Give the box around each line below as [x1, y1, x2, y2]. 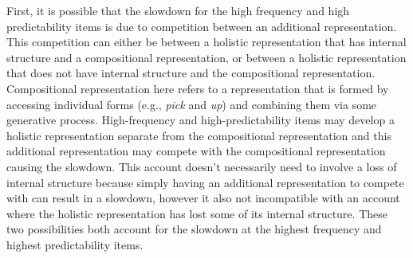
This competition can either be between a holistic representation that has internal [6, 33, 407, 50]
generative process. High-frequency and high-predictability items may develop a [6, 111, 395, 128]
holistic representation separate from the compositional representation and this [6, 127, 391, 143]
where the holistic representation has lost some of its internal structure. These [6, 205, 387, 221]
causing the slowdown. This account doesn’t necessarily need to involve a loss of [6, 158, 397, 174]
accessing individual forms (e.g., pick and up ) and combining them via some [6, 96, 377, 112]
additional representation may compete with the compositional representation [6, 143, 386, 159]
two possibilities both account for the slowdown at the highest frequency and [6, 221, 382, 237]
